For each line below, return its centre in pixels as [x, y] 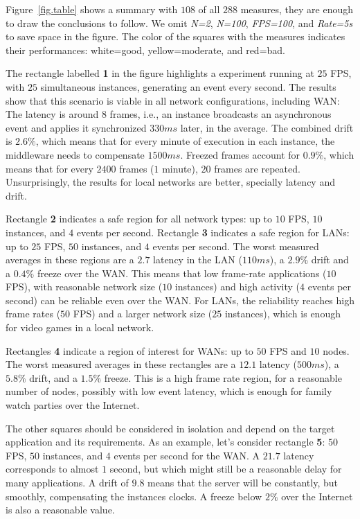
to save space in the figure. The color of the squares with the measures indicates [175, 36]
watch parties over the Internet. [73, 405]
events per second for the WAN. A [187, 455]
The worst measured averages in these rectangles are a [121, 364]
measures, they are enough [297, 9]
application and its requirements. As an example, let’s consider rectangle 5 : [165, 442]
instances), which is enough [282, 314]
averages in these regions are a [70, 259]
